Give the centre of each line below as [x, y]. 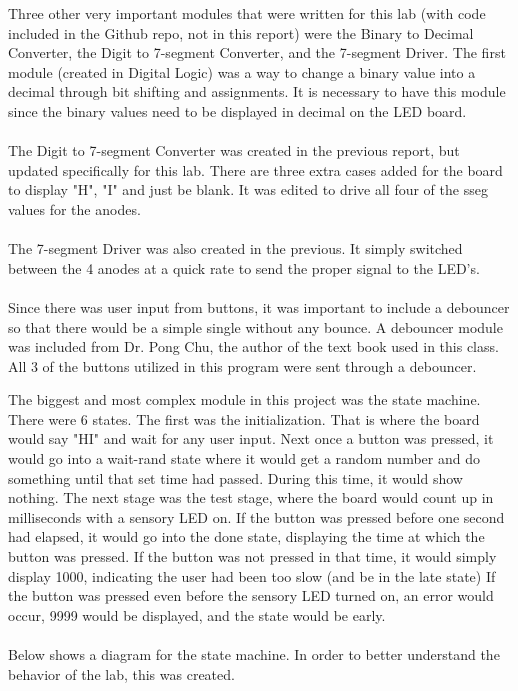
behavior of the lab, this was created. [121, 673]
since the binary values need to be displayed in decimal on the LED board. [237, 110]
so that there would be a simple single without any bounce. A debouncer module [255, 326]
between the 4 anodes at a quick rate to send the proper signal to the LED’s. [244, 267]
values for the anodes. [74, 208]
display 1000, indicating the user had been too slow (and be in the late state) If [252, 575]
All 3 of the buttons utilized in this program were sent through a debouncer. [242, 365]
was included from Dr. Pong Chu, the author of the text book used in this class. [253, 346]
